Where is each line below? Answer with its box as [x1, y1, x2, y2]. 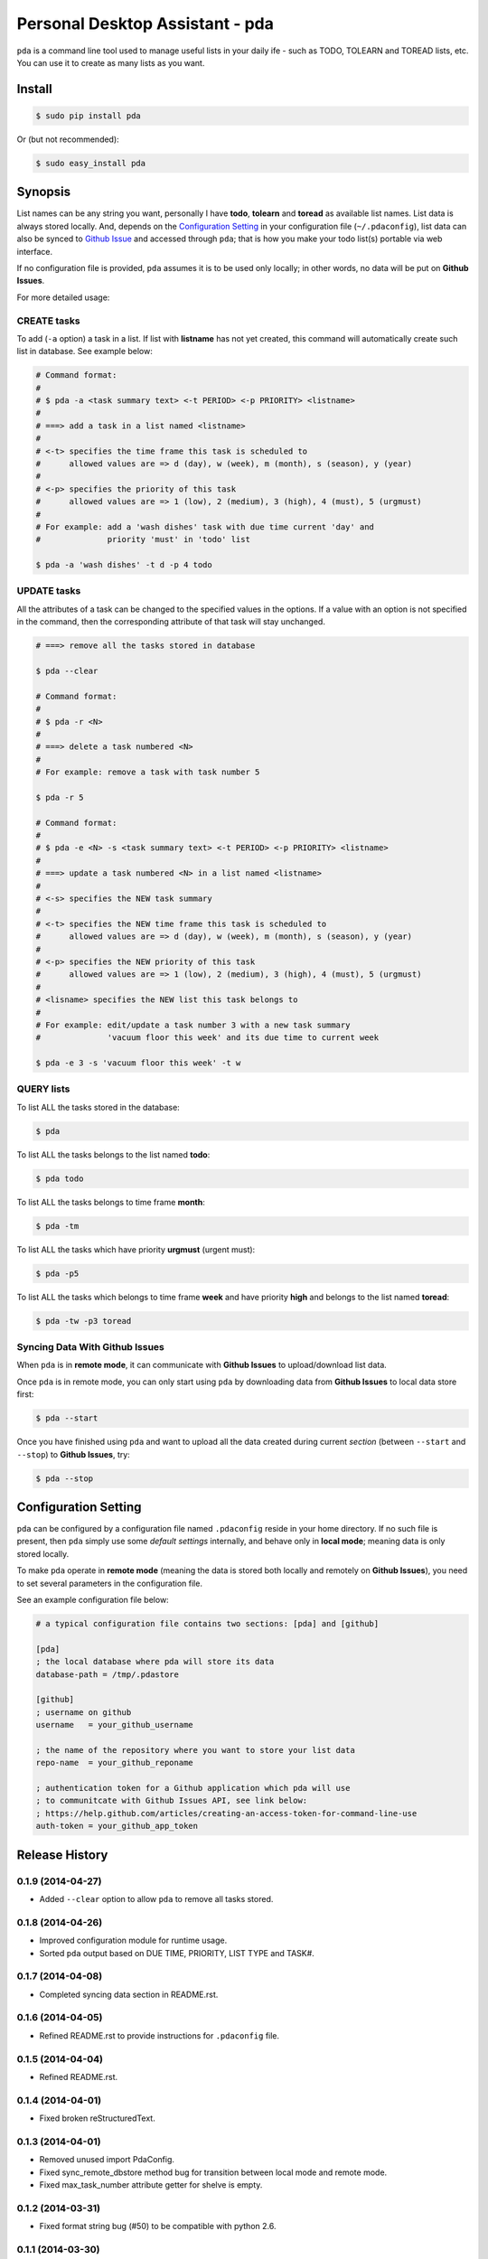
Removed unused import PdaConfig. [39, 2154, 175, 2165]
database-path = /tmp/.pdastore [35, 1669, 180, 1680]
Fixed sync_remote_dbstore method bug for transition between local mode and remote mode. [39, 2167, 388, 2178]
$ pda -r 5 [35, 792, 84, 802]
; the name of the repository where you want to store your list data [35, 1745, 356, 1755]
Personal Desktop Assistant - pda [16, 14, 275, 33]
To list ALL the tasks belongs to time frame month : [16, 1196, 205, 1207]
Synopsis [16, 184, 71, 200]
